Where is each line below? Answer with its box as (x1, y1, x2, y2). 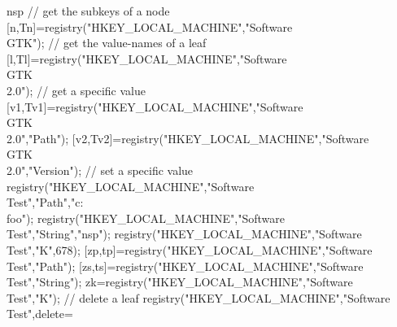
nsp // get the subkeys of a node (7, 2, 170, 19)
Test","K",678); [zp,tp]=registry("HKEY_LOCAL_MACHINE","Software (7, 241, 373, 258)
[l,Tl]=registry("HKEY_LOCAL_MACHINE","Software (7, 50, 287, 67)
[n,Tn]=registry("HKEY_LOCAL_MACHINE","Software (7, 18, 293, 35)
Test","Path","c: (7, 194, 84, 211)
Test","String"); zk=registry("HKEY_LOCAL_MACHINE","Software (7, 273, 353, 290)
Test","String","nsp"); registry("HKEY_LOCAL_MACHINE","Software (7, 225, 362, 242)
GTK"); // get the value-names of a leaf (7, 34, 207, 51)
